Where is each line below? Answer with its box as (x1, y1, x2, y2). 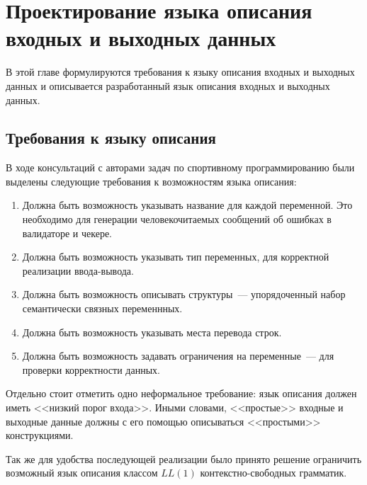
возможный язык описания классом (6, 465, 158, 480)
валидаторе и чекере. (22, 225, 113, 240)
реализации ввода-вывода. (22, 263, 134, 278)
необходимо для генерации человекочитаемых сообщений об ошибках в (22, 212, 332, 227)
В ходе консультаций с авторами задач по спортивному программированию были (6, 160, 355, 175)
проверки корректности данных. (22, 362, 160, 377)
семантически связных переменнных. (22, 301, 183, 316)
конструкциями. (6, 428, 74, 443)
